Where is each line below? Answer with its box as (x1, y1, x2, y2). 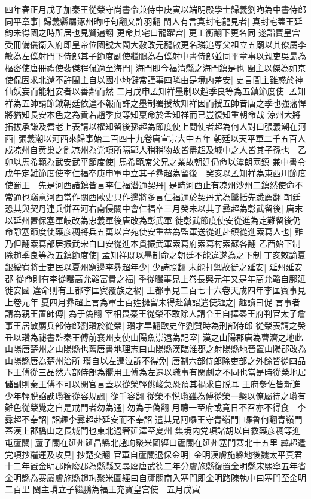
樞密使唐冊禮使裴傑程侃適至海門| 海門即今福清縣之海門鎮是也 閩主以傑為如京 (5, 61, 306, 74)
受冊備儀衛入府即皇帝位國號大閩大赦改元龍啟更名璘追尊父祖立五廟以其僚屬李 (5, 38, 306, 50)
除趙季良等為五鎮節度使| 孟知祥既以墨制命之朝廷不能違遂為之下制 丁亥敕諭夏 (5, 249, 306, 261)
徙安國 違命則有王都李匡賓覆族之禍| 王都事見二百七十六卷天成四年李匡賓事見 (5, 284, 306, 296)
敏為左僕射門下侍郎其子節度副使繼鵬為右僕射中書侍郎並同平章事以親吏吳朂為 (5, 50, 306, 62)
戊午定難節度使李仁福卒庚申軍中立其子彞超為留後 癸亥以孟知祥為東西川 (5, 167, 289, 179)
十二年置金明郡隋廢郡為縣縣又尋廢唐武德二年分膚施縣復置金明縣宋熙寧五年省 (5, 460, 306, 472)
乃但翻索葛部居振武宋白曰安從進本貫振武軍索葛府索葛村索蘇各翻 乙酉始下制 (5, 237, 301, 249)
